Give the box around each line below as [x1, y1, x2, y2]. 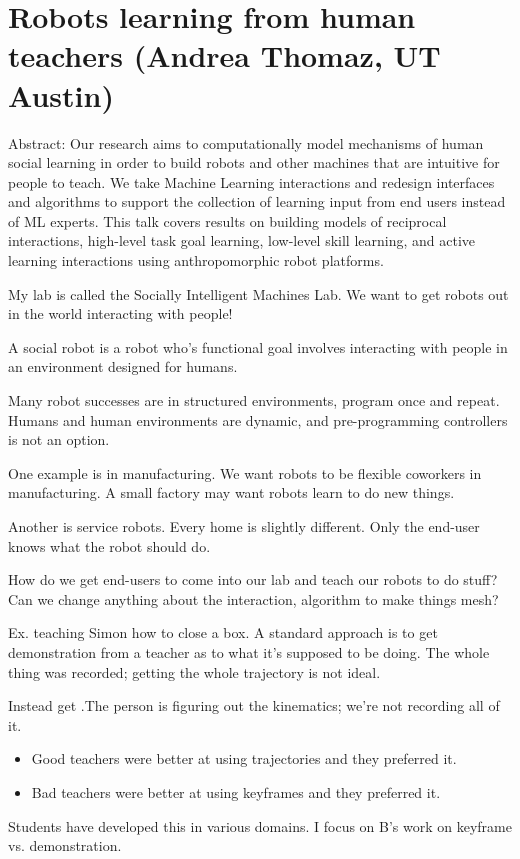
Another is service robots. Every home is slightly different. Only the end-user [8, 516, 480, 536]
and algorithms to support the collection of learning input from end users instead [8, 191, 506, 212]
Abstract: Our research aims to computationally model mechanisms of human [8, 132, 484, 153]
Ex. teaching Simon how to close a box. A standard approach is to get [8, 622, 438, 643]
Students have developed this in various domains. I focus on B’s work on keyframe [8, 815, 512, 836]
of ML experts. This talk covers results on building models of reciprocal [8, 210, 447, 231]
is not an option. [8, 429, 110, 450]
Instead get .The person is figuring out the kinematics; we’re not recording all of [8, 695, 500, 716]
